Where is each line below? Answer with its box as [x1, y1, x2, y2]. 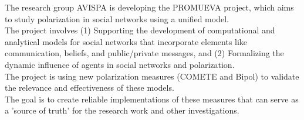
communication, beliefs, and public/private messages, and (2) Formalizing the [5, 47, 284, 59]
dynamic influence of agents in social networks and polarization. [5, 58, 235, 70]
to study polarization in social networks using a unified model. [5, 12, 229, 25]
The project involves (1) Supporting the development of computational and [5, 24, 275, 36]
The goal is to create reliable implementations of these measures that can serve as [5, 92, 299, 105]
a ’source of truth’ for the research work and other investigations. [5, 104, 239, 116]
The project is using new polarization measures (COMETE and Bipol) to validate [5, 70, 299, 82]
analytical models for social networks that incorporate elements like [5, 35, 248, 47]
